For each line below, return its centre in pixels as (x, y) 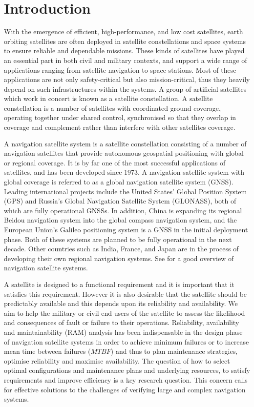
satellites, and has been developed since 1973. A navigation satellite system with (124, 172)
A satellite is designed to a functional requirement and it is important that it (119, 284)
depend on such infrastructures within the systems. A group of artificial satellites (125, 89)
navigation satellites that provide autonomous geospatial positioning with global (124, 153)
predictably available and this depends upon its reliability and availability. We (121, 303)
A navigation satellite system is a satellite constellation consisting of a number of (125, 143)
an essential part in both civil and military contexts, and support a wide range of (126, 60)
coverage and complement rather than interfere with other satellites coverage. (120, 127)
